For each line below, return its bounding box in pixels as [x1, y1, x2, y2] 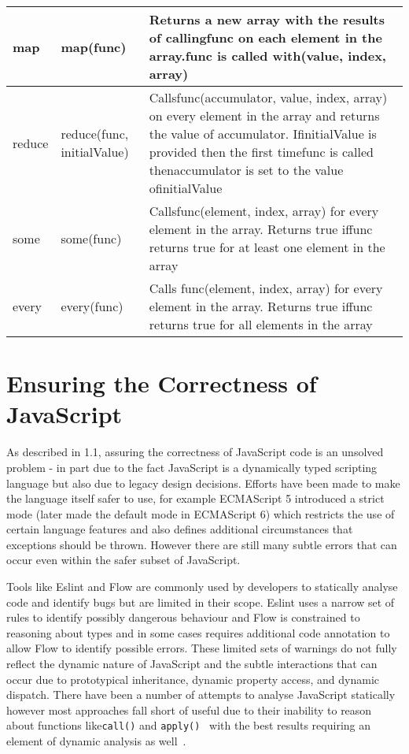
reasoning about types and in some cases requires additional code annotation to [6, 624, 390, 641]
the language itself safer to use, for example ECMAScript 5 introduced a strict [6, 490, 385, 507]
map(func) [61, 37, 127, 56]
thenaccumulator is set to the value [149, 161, 344, 179]
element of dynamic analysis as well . [6, 733, 186, 749]
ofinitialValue [149, 179, 223, 197]
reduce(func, [61, 124, 129, 143]
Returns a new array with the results [149, 10, 385, 28]
